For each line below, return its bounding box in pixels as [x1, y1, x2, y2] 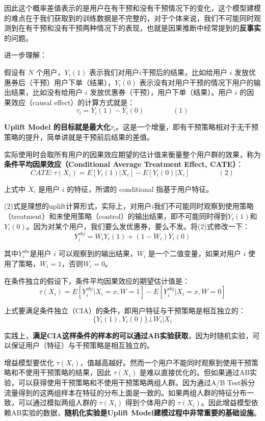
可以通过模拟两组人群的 [18, 397, 97, 408]
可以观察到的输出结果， [58, 248, 137, 259]
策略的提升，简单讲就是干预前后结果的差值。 [4, 131, 154, 142]
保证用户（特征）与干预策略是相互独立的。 [11, 340, 154, 351]
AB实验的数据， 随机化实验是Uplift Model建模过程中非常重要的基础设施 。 [11, 407, 261, 417]
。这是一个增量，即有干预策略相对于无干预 [116, 121, 259, 132]
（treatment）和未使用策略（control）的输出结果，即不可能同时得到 [4, 210, 228, 221]
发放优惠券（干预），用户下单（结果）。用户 [90, 87, 233, 97]
